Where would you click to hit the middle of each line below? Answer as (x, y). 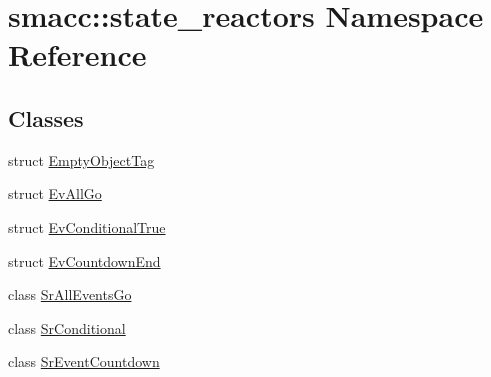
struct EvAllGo (55, 193)
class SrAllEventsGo (70, 294)
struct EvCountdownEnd (84, 260)
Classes (46, 117)
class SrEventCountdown (84, 361)
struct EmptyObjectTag (81, 159)
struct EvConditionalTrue (87, 226)
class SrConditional (67, 327)
